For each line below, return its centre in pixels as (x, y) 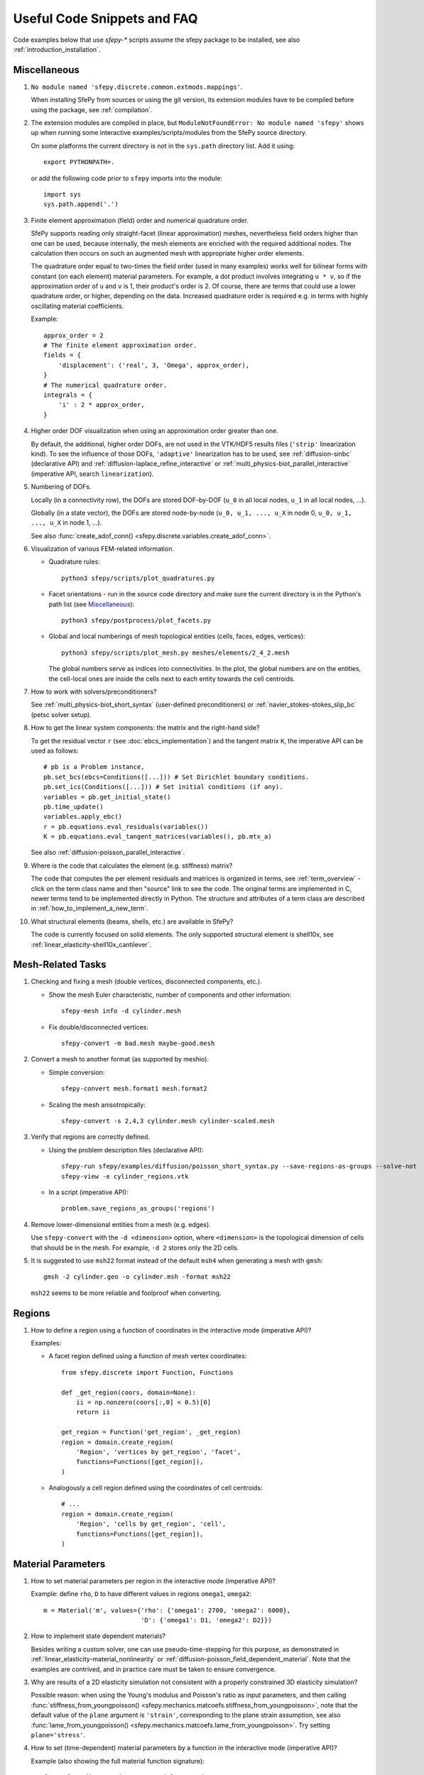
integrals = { (68, 395)
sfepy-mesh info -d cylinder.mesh (121, 1011)
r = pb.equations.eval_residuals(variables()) (126, 826)
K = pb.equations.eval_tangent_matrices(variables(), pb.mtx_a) (158, 837)
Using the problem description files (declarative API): (126, 1149)
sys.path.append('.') (81, 204)
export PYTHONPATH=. (79, 162)
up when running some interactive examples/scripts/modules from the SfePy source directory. (169, 133)
